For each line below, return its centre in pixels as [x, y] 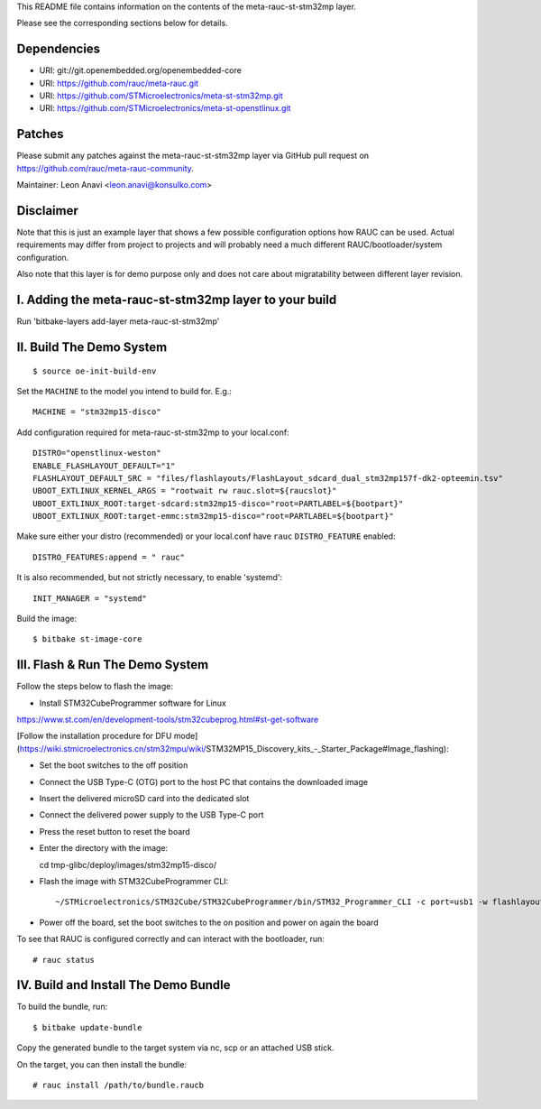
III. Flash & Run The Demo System [113, 665]
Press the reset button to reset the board [115, 831]
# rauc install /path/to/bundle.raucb [119, 1086]
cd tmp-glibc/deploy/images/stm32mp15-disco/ [128, 864]
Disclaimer [47, 211]
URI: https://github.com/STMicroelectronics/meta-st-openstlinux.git [165, 108]
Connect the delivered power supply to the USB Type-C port [151, 815]
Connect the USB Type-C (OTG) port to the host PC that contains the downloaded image [204, 781]
